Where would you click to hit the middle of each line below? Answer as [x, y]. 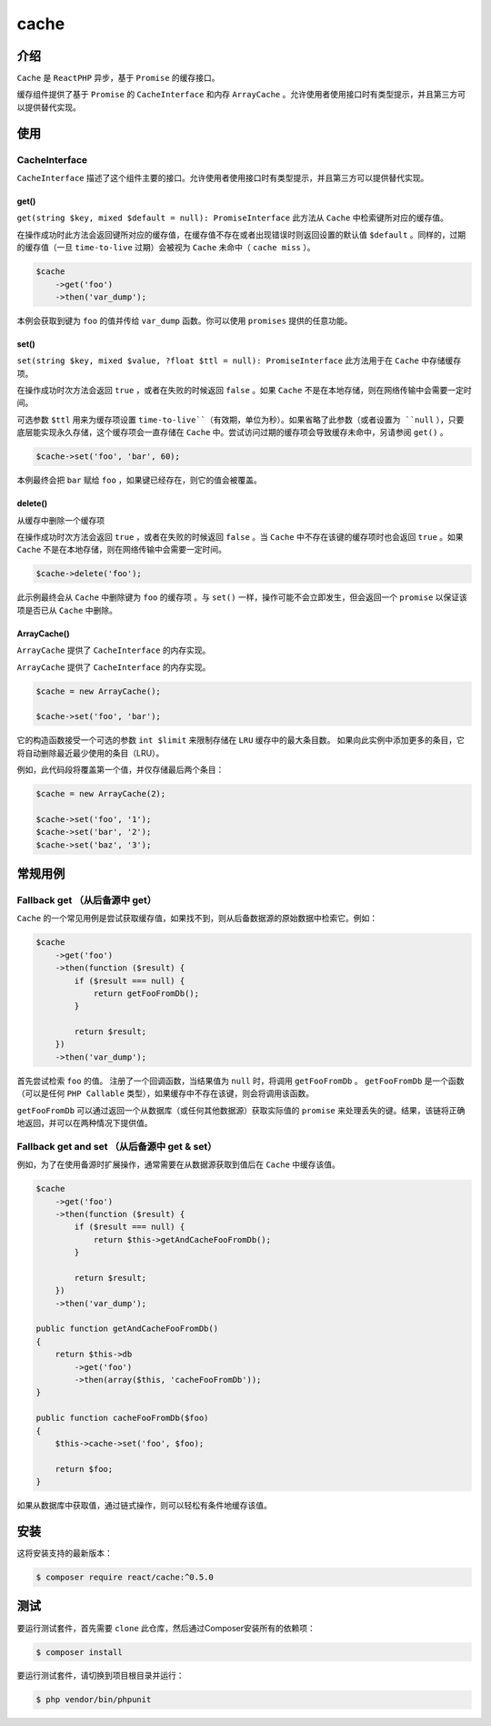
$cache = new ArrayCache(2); [101, 794]
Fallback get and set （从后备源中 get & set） [117, 1146]
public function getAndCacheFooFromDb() [127, 1329]
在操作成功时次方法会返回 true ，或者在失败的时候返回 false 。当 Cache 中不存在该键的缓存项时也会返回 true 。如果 [240, 537]
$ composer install [79, 1652]
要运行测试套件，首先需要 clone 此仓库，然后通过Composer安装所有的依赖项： [166, 1628]
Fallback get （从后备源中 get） [87, 900]
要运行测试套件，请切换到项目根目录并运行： [100, 1676]
